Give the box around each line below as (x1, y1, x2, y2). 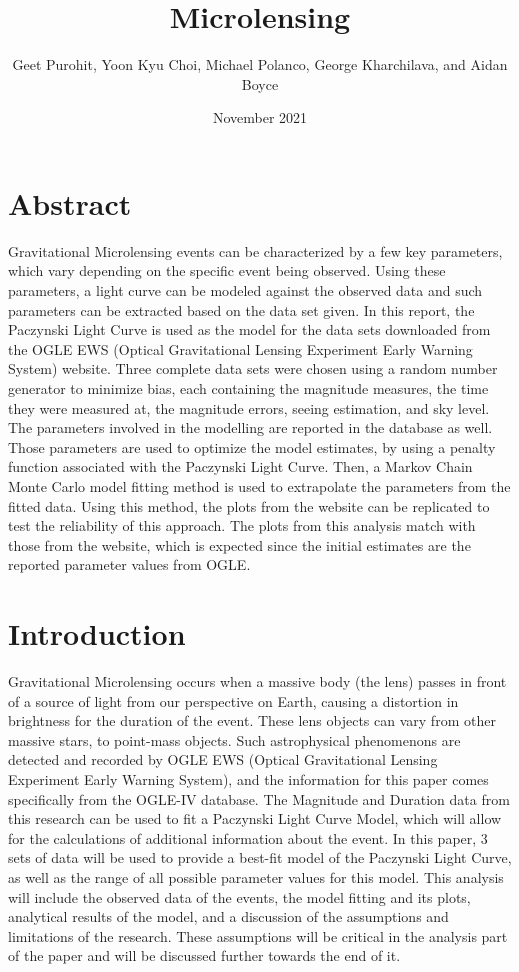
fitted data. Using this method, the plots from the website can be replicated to (8, 495, 490, 516)
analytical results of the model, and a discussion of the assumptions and (8, 906, 449, 927)
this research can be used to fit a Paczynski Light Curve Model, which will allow (8, 808, 502, 829)
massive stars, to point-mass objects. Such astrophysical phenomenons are (8, 729, 461, 750)
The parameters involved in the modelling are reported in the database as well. (8, 417, 493, 438)
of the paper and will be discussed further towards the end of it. (8, 945, 401, 966)
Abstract (8, 182, 132, 223)
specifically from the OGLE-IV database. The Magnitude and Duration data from (8, 788, 510, 809)
